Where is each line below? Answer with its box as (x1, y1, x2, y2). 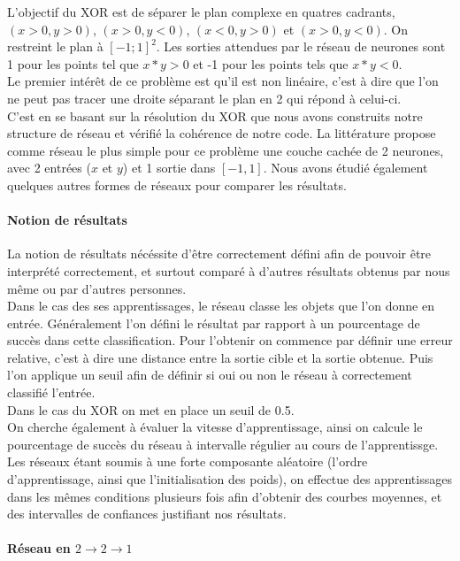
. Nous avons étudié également (263, 158, 428, 177)
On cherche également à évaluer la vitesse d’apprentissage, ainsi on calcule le (7, 418, 423, 436)
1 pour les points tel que (7, 54, 139, 73)
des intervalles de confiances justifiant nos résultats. (7, 504, 287, 523)
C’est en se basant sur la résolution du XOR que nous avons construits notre (7, 106, 423, 125)
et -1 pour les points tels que (193, 54, 349, 73)
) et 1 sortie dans (122, 158, 216, 177)
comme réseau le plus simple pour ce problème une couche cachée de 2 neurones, (7, 141, 444, 159)
